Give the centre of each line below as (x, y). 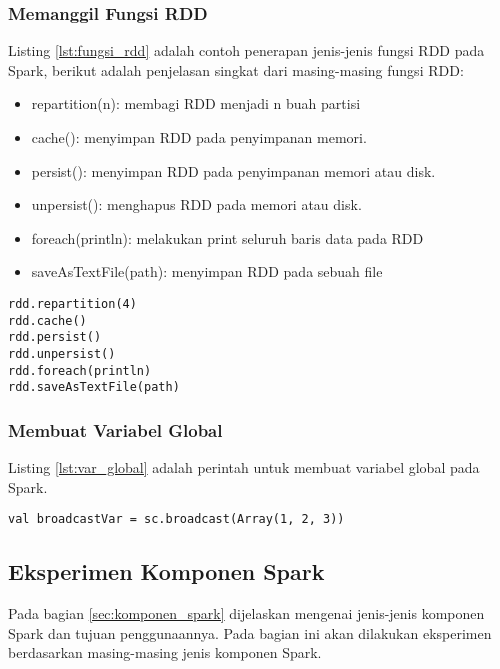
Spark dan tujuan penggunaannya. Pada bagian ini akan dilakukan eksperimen (250, 632)
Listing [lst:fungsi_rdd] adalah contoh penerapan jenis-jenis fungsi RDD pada (246, 50)
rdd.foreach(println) (80, 370)
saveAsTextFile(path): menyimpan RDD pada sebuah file (207, 271)
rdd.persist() (55, 337)
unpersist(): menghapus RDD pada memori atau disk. (196, 204)
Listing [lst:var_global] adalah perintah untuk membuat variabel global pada (244, 467)
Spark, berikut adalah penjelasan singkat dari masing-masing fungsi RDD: (236, 69)
